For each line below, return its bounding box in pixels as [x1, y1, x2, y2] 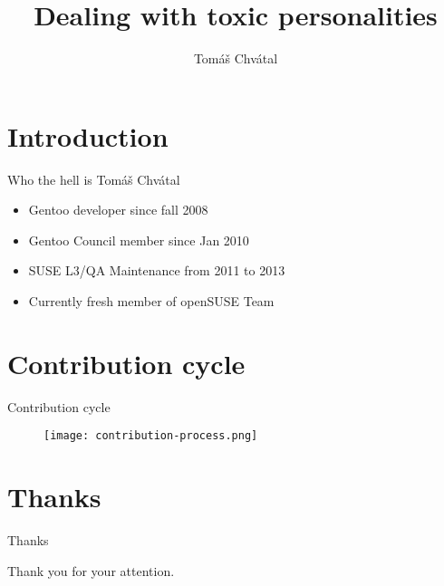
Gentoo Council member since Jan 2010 [28, 230, 249, 249]
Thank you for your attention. [7, 561, 175, 580]
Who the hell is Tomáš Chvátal [7, 169, 180, 188]
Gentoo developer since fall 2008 [28, 200, 208, 219]
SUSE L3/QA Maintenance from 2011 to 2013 [28, 261, 285, 280]
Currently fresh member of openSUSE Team [28, 292, 275, 311]
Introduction [7, 117, 169, 154]
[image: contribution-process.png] [43, 429, 258, 443]
